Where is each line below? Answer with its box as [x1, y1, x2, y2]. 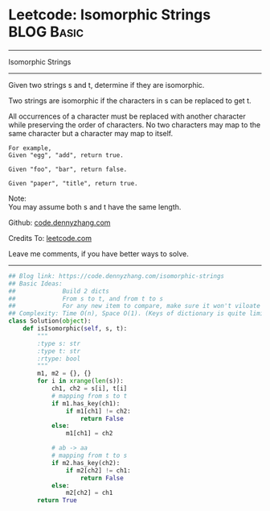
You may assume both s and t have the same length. [8, 201, 182, 211]
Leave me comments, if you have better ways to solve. [8, 248, 189, 259]
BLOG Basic [8, 23, 84, 41]
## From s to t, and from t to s [8, 294, 163, 303]
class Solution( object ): [8, 317, 92, 326]
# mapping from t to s [51, 451, 128, 460]
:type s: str [37, 339, 81, 347]
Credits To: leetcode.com [8, 233, 92, 243]
